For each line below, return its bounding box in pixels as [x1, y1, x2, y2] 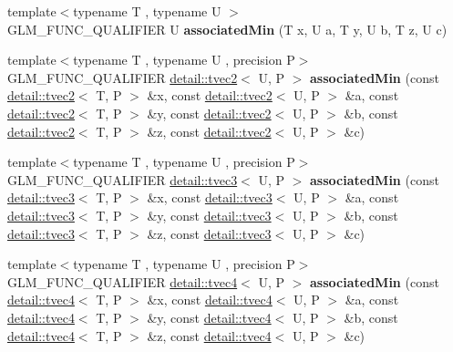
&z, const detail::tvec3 [147, 223, 272, 243]
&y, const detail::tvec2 [147, 103, 272, 122]
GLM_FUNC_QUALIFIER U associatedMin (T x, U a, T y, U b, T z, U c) [7, 19, 448, 38]
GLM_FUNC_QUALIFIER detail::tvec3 [7, 170, 238, 189]
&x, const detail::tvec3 [147, 188, 273, 207]
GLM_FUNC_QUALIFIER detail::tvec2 [7, 67, 238, 87]
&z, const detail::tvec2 [147, 121, 272, 140]
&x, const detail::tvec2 [147, 86, 273, 105]
